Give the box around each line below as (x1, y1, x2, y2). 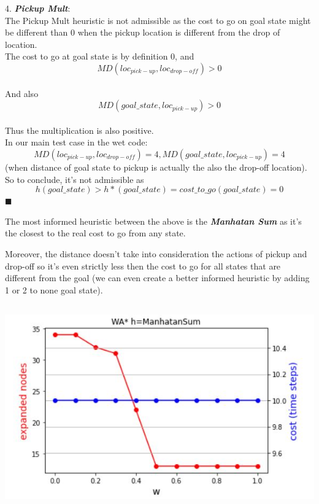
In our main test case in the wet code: (5, 136, 148, 149)
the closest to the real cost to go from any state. (5, 227, 186, 239)
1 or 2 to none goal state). (5, 283, 103, 296)
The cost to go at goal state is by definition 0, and (5, 50, 194, 63)
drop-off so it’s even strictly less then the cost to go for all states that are (5, 259, 281, 272)
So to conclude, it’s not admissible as (5, 173, 144, 185)
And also (5, 87, 39, 99)
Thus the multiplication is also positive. (5, 123, 154, 136)
